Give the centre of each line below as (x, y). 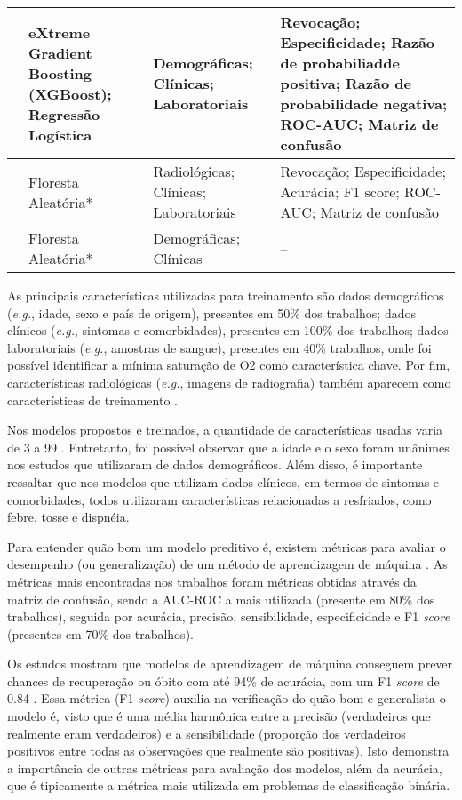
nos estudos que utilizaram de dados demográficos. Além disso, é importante (215, 464)
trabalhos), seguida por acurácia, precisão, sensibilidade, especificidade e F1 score (229, 616)
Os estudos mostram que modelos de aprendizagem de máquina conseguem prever (230, 664)
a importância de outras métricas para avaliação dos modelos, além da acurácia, (225, 768)
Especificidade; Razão (358, 42)
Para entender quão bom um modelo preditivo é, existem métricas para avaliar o (227, 546)
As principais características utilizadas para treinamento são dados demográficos (226, 295)
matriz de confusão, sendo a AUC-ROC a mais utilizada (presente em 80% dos (221, 599)
